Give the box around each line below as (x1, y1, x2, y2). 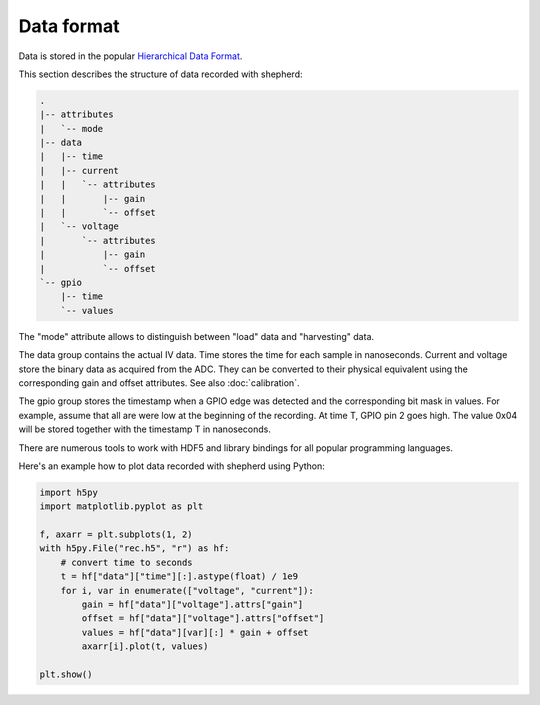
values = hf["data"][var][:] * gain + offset (81, 626, 309, 638)
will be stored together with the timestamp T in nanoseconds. (18, 423, 272, 435)
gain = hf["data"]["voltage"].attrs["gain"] (81, 599, 304, 610)
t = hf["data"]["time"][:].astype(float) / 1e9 (60, 571, 299, 582)
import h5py (39, 486, 99, 498)
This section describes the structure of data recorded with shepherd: (18, 68, 304, 80)
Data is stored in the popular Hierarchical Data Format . (18, 50, 243, 62)
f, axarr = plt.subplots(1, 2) (39, 529, 194, 540)
